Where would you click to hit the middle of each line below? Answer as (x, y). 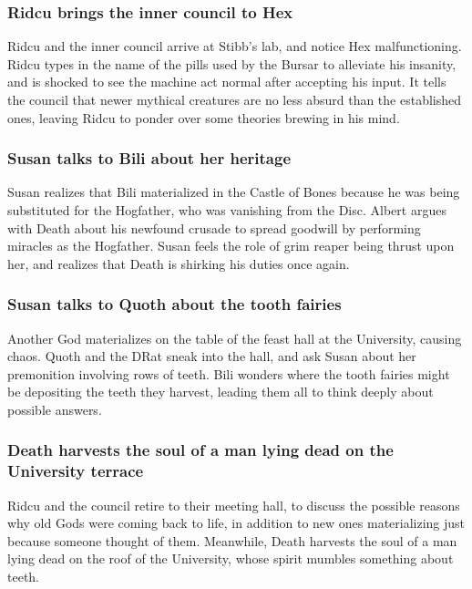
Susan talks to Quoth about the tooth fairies (174, 304)
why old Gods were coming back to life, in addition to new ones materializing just (236, 523)
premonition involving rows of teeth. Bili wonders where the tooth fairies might (229, 373)
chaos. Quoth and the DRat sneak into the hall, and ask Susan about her (212, 356)
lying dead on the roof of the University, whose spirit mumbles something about (231, 558)
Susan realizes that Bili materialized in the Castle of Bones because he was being (234, 192)
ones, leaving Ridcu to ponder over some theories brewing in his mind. (204, 117)
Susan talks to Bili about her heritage (149, 158)
